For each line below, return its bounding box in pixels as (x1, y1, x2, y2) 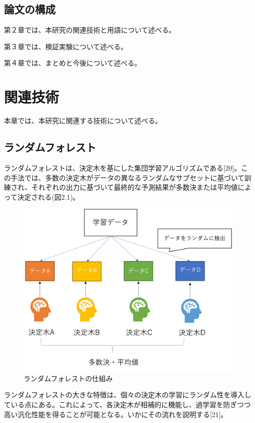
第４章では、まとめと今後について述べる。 (4, 58, 142, 68)
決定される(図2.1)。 (17, 191, 80, 202)
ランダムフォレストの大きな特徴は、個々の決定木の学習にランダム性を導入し (4, 389, 252, 400)
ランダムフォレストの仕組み (24, 373, 113, 383)
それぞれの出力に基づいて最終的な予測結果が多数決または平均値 (31, 182, 238, 192)
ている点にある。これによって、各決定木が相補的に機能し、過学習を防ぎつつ (4, 399, 251, 410)
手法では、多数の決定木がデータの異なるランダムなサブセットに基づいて (10, 172, 245, 182)
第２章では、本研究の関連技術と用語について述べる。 (4, 25, 176, 35)
